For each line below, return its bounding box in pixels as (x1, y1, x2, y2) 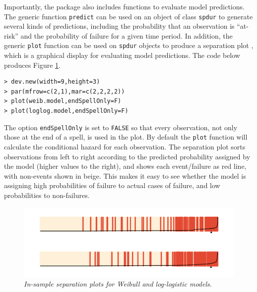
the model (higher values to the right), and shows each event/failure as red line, (4, 161, 247, 171)
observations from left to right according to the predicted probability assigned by (4, 151, 251, 161)
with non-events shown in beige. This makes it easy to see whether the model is (4, 170, 246, 181)
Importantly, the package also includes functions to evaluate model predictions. (4, 1, 245, 11)
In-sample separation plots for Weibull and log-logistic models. (24, 279, 212, 289)
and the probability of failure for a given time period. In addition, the (20, 30, 233, 41)
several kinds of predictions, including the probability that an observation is (4, 21, 235, 31)
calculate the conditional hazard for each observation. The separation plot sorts (4, 141, 246, 151)
